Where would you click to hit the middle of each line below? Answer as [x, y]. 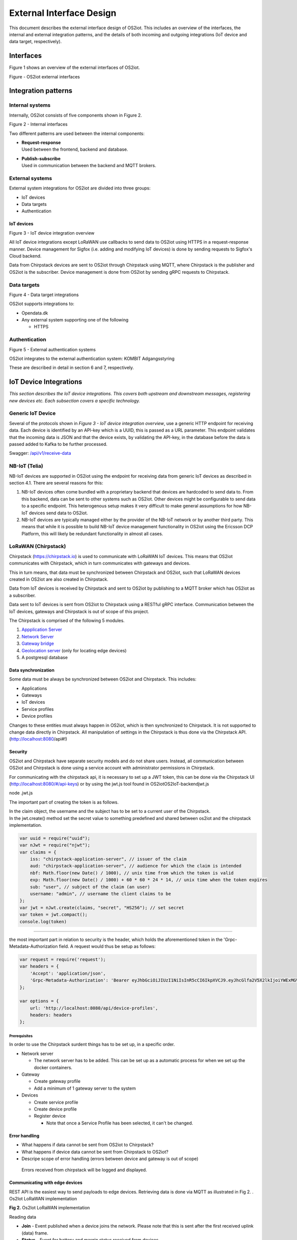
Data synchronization [32, 670]
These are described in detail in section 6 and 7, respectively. [72, 368]
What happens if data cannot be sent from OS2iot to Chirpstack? [88, 1145]
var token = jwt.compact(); [53, 915]
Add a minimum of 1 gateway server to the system [85, 1088]
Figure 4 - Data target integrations [44, 295]
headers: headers [51, 1015]
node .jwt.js [21, 793]
